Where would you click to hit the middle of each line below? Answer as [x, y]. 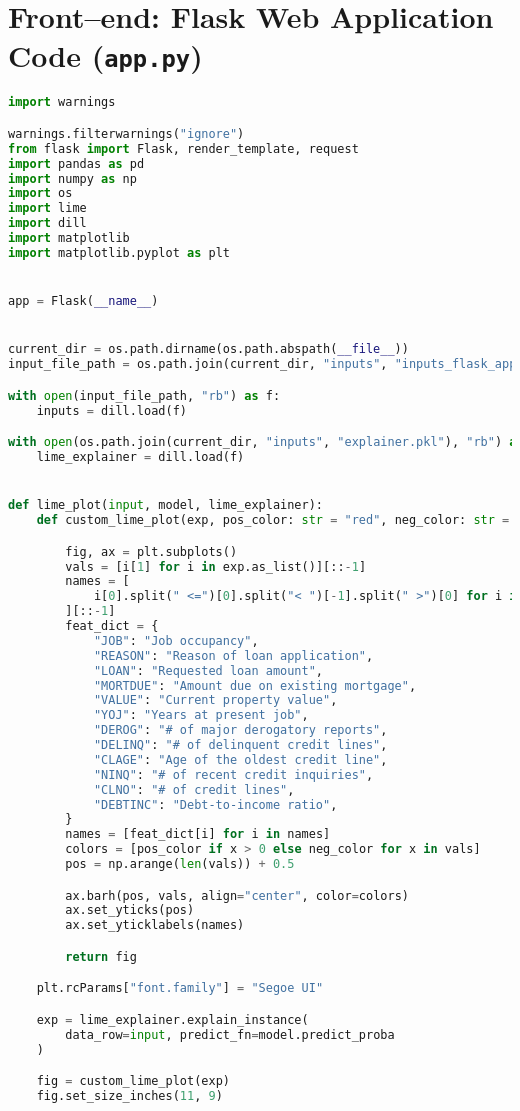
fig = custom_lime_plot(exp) [133, 1081]
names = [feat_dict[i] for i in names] [198, 834]
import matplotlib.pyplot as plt [119, 252]
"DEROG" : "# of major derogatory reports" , [240, 730]
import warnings [62, 102]
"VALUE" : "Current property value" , [215, 700]
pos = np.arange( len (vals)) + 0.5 [180, 864]
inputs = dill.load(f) [111, 410]
